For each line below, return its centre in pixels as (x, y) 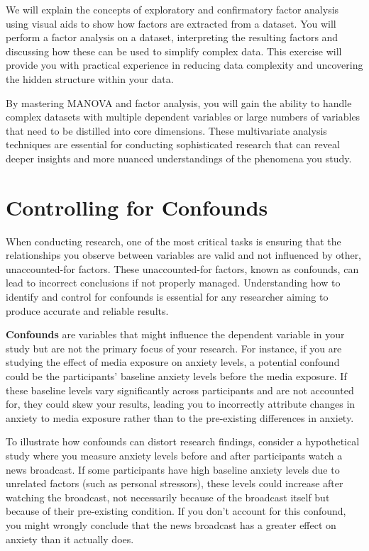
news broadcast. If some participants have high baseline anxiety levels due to (173, 469)
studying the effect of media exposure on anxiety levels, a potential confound (173, 362)
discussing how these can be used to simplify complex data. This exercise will (174, 51)
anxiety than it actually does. (70, 539)
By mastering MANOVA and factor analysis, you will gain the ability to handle (179, 102)
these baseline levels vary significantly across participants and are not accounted (180, 390)
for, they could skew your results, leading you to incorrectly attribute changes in (181, 404)
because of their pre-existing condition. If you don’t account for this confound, (176, 511)
